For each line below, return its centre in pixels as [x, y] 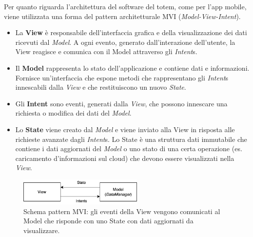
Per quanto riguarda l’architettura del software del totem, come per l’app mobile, [125, 6]
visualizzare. [42, 230]
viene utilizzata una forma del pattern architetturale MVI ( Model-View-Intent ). [122, 16]
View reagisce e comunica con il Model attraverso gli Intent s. [106, 51]
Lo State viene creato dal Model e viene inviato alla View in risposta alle [125, 129]
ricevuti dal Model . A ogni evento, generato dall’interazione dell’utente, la [125, 42]
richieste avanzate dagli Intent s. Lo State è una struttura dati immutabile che [131, 139]
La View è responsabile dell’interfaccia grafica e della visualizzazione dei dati [131, 32]
